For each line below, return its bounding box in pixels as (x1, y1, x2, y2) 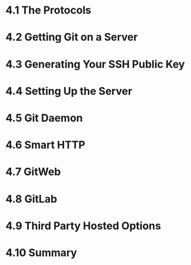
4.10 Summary (5, 246, 78, 259)
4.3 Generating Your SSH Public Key (5, 57, 185, 71)
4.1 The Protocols (5, 4, 92, 17)
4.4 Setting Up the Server (5, 84, 133, 98)
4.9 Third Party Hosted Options (5, 219, 161, 233)
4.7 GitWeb (5, 165, 61, 178)
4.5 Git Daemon (5, 111, 83, 124)
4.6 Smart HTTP (5, 138, 86, 152)
